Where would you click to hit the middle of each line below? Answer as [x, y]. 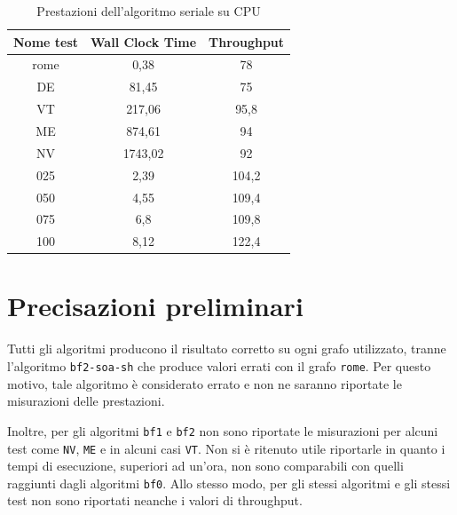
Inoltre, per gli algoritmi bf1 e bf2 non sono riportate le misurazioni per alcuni [223, 430]
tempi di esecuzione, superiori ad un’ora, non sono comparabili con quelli [205, 466]
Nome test [46, 41]
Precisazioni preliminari [155, 306]
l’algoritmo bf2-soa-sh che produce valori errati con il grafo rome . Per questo [219, 366]
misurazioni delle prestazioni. [86, 401]
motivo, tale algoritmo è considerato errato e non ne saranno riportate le [205, 383]
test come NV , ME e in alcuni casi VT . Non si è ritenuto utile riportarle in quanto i [226, 448]
